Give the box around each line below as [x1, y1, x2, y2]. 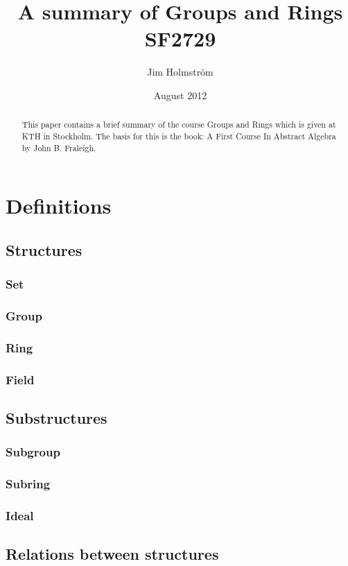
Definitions [6, 191, 112, 220]
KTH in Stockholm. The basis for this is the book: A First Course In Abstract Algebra [21, 130, 336, 141]
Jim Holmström [147, 65, 214, 79]
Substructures [6, 407, 107, 428]
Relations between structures [6, 543, 219, 565]
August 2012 [153, 87, 207, 102]
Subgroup [6, 443, 60, 461]
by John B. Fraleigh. [21, 141, 96, 153]
